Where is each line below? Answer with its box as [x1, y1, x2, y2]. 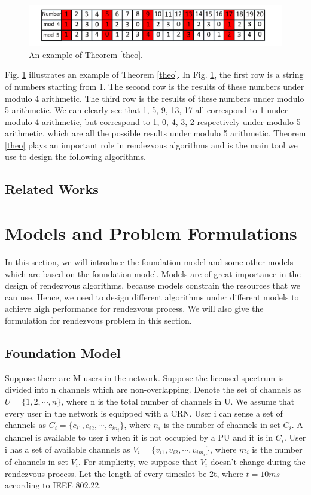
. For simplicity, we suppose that [78, 455, 198, 467]
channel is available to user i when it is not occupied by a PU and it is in [5, 431, 273, 444]
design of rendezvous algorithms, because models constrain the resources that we [5, 279, 300, 291]
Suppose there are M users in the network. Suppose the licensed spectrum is [5, 371, 284, 384]
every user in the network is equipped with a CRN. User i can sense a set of [5, 406, 283, 419]
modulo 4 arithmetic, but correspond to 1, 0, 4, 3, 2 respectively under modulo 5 [5, 115, 301, 127]
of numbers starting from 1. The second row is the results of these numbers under [5, 80, 304, 92]
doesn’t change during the [210, 455, 306, 467]
